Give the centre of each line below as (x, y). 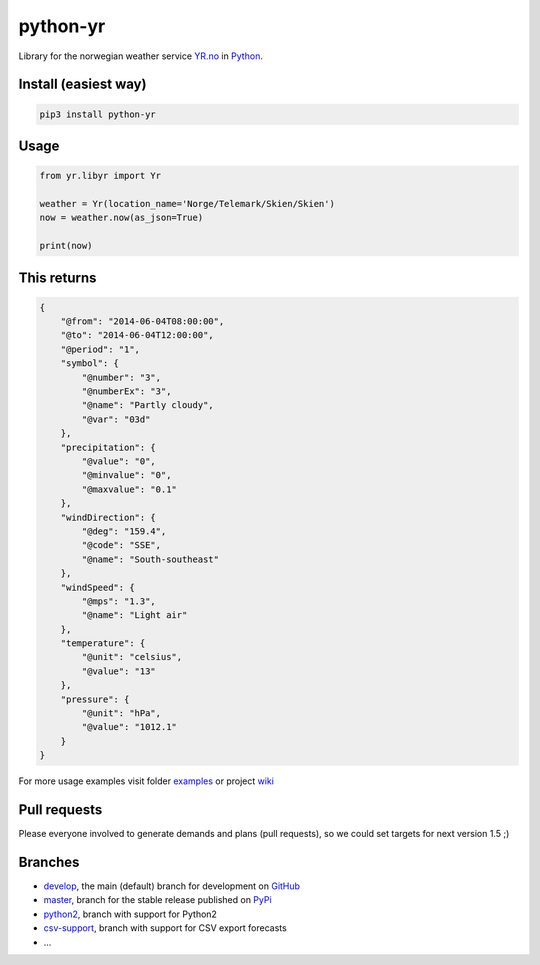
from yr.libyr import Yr (100, 176)
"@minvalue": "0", (126, 475)
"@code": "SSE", (121, 545)
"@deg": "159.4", (124, 531)
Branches (49, 861)
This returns (57, 277)
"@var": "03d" (116, 419)
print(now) (66, 246)
